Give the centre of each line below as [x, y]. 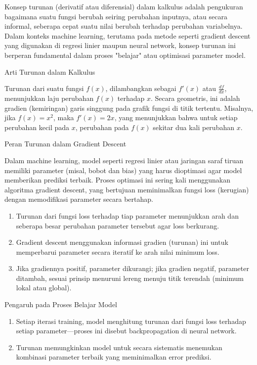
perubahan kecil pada [37, 127]
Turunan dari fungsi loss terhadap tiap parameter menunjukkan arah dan [127, 215]
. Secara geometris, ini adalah [195, 98]
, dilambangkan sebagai [141, 88]
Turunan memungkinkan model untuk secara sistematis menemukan [119, 347]
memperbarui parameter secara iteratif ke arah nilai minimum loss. [118, 251]
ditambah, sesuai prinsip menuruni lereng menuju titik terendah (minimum [130, 278]
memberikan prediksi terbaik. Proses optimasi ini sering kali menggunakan [117, 180]
